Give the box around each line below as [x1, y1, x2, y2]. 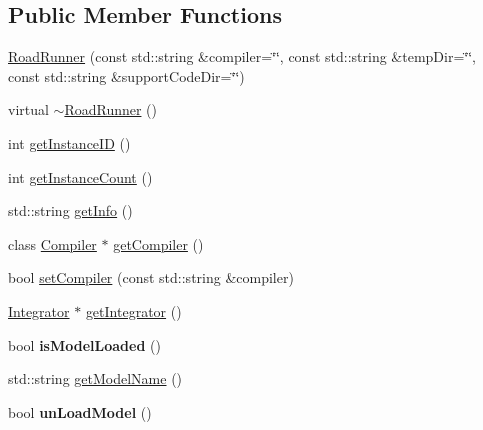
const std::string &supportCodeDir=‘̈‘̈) [8, 65, 245, 86]
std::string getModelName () [8, 368, 183, 389]
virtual [8, 99, 49, 120]
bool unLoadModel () [8, 401, 152, 422]
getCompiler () [113, 233, 204, 254]
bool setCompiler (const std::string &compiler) [8, 267, 294, 288]
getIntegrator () [85, 300, 182, 321]
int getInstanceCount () [8, 166, 153, 187]
